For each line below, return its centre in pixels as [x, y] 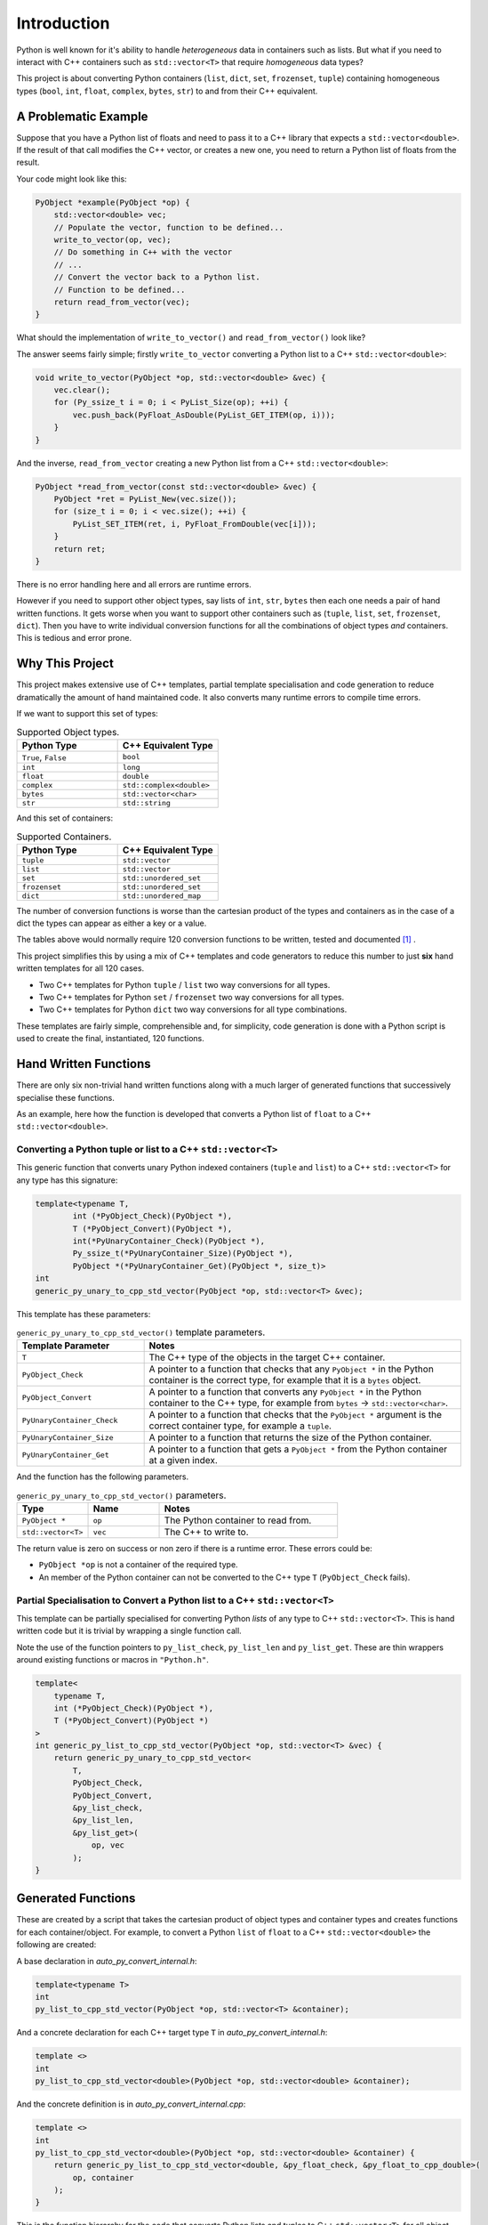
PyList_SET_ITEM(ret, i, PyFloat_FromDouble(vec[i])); [195, 524]
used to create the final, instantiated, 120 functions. [110, 1039]
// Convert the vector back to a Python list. [157, 277]
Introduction [63, 23]
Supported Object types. [68, 732]
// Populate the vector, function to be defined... [169, 227]
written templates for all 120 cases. [80, 968]
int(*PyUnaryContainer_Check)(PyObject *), [169, 1241]
